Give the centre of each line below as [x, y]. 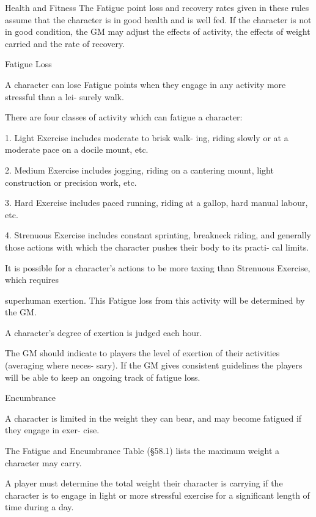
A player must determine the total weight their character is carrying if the [144, 483]
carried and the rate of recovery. [65, 43]
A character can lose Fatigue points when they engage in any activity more [145, 84]
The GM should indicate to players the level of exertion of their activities [142, 353]
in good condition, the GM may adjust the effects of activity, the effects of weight [158, 31]
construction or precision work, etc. [71, 182]
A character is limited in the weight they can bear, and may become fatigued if [153, 418]
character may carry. [43, 462]
